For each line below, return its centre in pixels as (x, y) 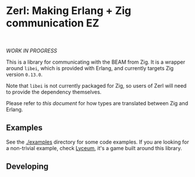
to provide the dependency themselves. (54, 92)
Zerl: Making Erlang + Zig (69, 11)
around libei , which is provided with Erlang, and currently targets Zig (90, 68)
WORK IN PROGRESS (32, 50)
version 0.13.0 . (24, 74)
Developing (27, 167)
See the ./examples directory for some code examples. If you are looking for (97, 142)
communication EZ (53, 23)
